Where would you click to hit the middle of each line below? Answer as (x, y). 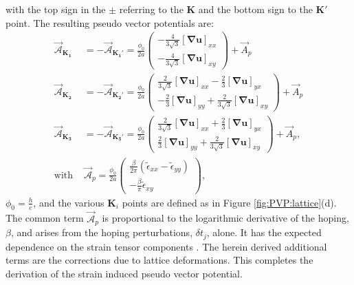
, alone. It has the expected (264, 232)
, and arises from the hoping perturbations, (102, 232)
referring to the (151, 9)
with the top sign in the (56, 9)
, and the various (69, 202)
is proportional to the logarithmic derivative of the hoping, (225, 218)
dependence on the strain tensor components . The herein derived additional (166, 246)
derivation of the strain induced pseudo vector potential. (124, 273)
